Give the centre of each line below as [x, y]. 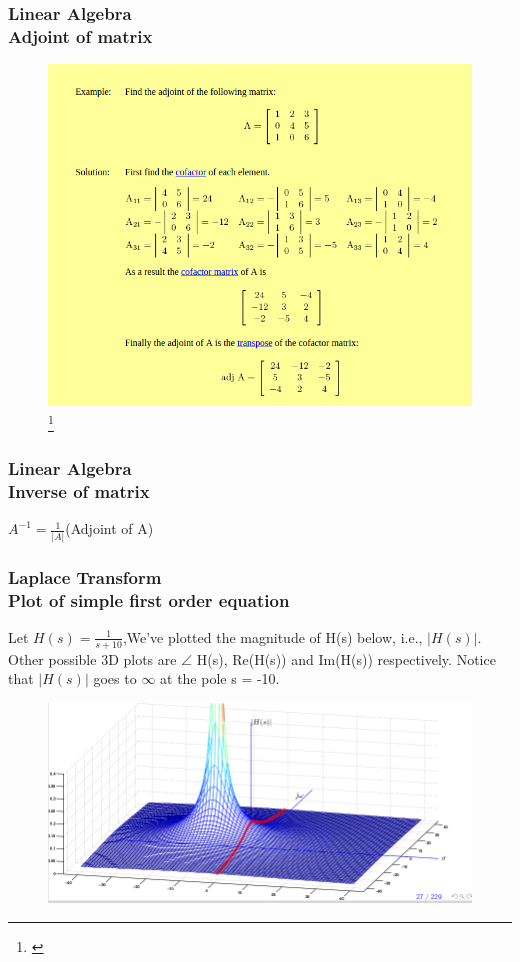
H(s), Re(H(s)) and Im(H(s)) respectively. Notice [346, 658]
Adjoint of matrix [80, 35]
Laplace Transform [85, 576]
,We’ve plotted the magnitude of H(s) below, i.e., [272, 636]
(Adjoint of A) [109, 528]
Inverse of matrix [79, 491]
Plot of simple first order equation [149, 599]
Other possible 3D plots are [92, 658]
